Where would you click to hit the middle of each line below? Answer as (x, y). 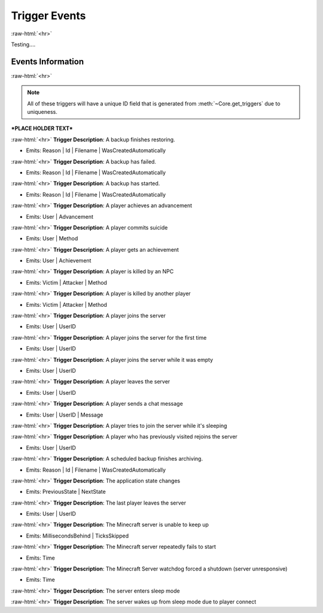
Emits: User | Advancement (60, 216)
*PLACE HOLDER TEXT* (42, 128)
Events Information (47, 61)
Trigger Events (48, 16)
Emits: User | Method (52, 238)
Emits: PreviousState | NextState (66, 492)
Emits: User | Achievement (59, 261)
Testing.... (23, 44)
